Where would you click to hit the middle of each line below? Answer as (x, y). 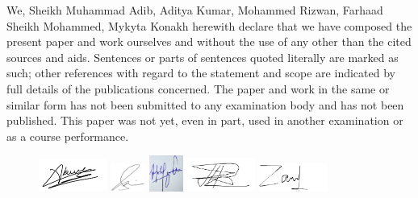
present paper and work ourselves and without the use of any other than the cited (209, 41)
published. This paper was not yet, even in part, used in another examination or (205, 120)
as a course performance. (68, 136)
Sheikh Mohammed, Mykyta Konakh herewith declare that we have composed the (209, 25)
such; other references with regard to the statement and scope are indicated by (201, 73)
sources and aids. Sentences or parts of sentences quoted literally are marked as (203, 57)
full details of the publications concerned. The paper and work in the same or (198, 88)
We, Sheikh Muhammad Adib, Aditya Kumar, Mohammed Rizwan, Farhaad (195, 10)
